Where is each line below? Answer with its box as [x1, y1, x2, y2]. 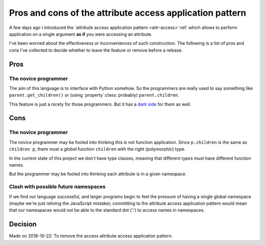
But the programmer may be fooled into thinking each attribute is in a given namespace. [9, 171, 186, 177]
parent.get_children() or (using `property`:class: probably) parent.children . [9, 92, 179, 98]
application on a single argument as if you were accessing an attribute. [9, 31, 153, 37]
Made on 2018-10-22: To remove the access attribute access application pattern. [9, 233, 173, 239]
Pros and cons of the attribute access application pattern [9, 7, 246, 18]
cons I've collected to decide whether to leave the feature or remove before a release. [9, 47, 183, 53]
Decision [9, 220, 37, 228]
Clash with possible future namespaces [9, 183, 106, 190]
